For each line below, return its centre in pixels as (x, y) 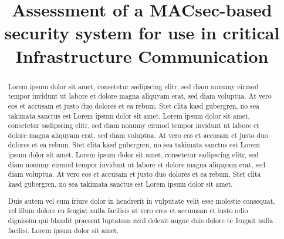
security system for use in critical (142, 33)
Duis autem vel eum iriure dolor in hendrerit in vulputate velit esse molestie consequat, (141, 201)
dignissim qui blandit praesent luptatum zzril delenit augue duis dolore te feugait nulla (141, 220)
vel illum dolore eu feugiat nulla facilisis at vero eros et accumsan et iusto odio (128, 211)
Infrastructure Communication (142, 55)
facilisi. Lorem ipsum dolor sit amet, (63, 230)
